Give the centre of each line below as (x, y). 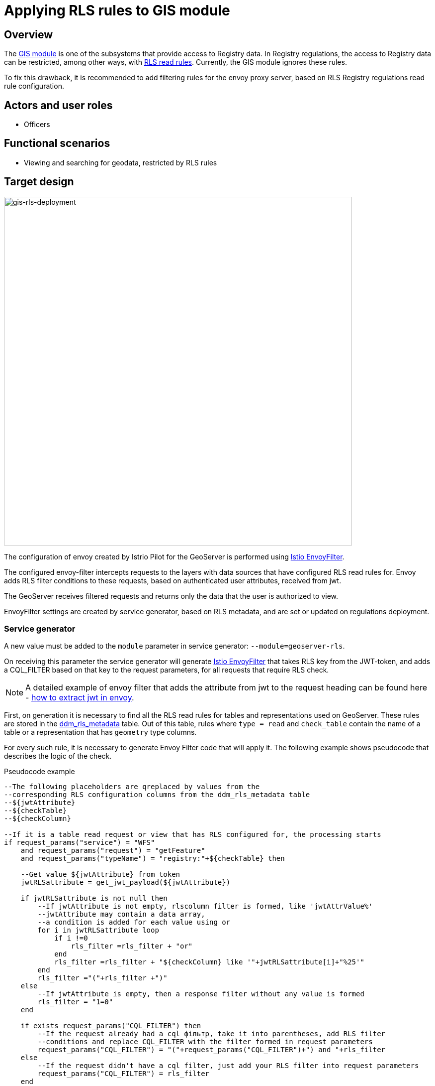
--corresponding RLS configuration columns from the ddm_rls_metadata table (157, 795)
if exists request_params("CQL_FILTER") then (111, 1026)
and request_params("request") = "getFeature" (113, 851)
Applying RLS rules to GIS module (117, 10)
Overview (29, 34)
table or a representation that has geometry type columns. (100, 732)
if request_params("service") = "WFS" (80, 843)
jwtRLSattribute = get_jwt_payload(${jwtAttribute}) (126, 882)
